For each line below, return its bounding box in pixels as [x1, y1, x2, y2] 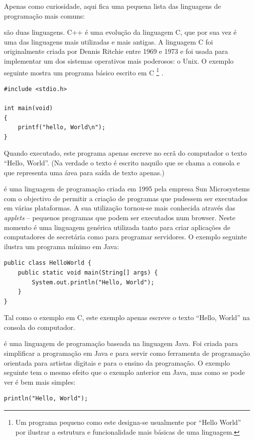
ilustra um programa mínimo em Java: [4, 241, 119, 251]
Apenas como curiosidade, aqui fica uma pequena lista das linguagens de [4, 1, 221, 11]
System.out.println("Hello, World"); [32, 278, 154, 286]
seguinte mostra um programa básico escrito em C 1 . [4, 66, 164, 77]
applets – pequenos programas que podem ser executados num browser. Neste [4, 212, 235, 222]
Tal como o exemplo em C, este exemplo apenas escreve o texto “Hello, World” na [4, 312, 250, 323]
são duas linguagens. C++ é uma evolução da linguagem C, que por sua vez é [4, 27, 237, 37]
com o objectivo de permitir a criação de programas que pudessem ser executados [4, 193, 248, 203]
